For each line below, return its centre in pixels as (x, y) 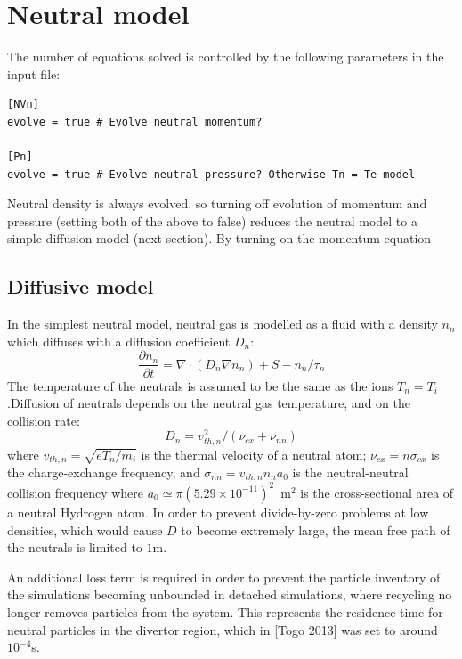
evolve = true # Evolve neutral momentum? (135, 122)
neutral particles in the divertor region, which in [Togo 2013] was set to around (223, 629)
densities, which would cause (85, 529)
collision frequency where (75, 492)
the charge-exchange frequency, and (104, 472)
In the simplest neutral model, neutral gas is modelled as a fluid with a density (223, 324)
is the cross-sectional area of (377, 492)
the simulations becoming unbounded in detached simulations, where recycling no (230, 594)
